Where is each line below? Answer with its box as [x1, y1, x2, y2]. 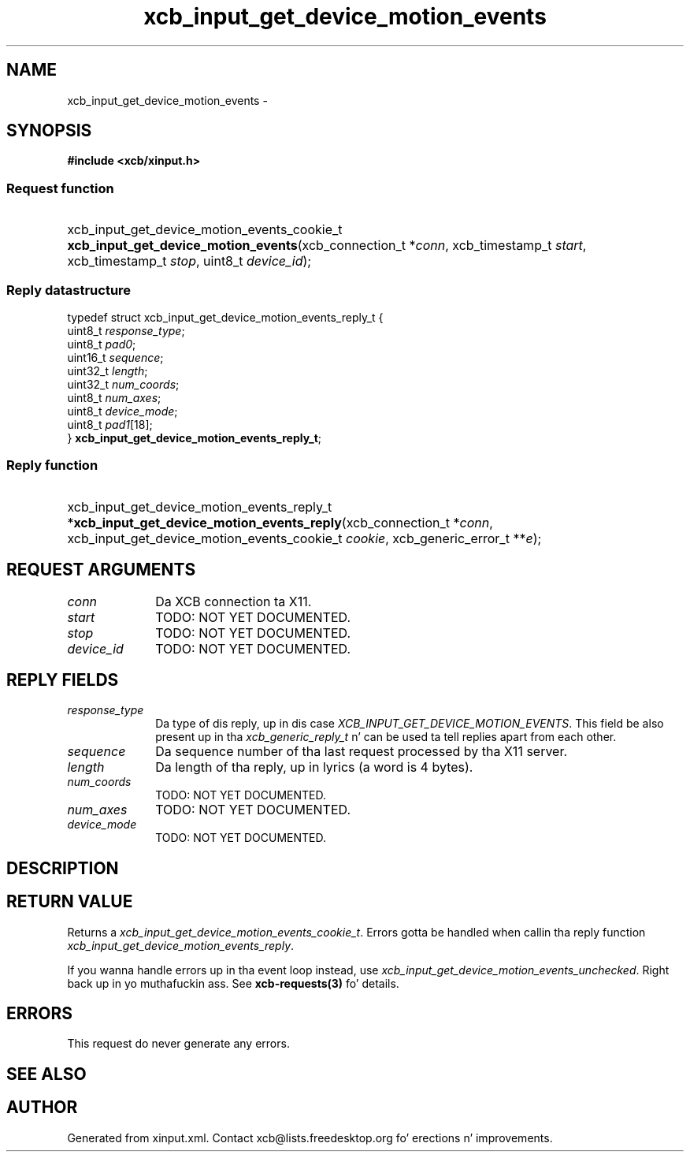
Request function [6, 180, 114, 196]
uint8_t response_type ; [67, 323, 185, 337]
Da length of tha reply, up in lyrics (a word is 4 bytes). [155, 759, 473, 776]
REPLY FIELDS [6, 669, 119, 690]
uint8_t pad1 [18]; [67, 417, 153, 431]
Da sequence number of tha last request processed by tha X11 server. [155, 743, 568, 760]
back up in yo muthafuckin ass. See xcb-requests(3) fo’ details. [67, 976, 399, 990]
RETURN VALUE [6, 892, 133, 912]
